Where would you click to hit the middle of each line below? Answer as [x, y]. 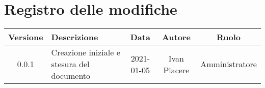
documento [71, 76]
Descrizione [75, 37]
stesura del [70, 64]
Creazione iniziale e [86, 52]
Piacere [176, 70]
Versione [26, 37]
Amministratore [229, 64]
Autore [176, 37]
